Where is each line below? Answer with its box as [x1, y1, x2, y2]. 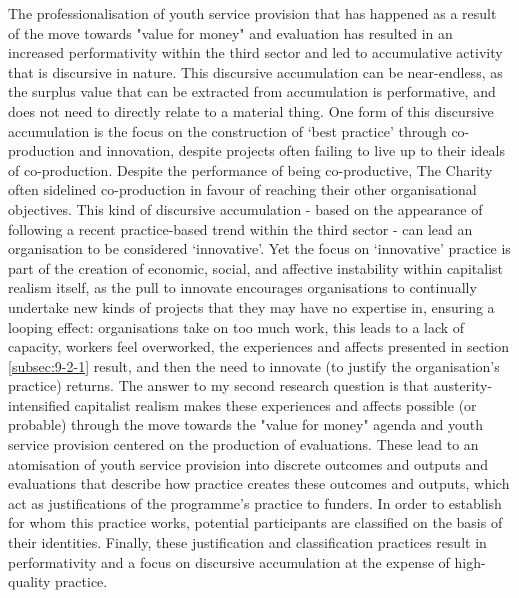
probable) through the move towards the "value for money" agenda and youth [8, 414, 484, 435]
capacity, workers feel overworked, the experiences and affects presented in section [8, 336, 510, 357]
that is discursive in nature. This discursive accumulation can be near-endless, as [8, 61, 503, 82]
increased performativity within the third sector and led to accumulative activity [8, 42, 503, 63]
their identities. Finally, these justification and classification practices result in [8, 532, 487, 553]
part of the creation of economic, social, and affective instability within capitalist [8, 257, 503, 278]
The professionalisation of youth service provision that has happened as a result [8, 3, 497, 23]
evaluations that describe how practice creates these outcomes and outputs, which [8, 473, 510, 494]
